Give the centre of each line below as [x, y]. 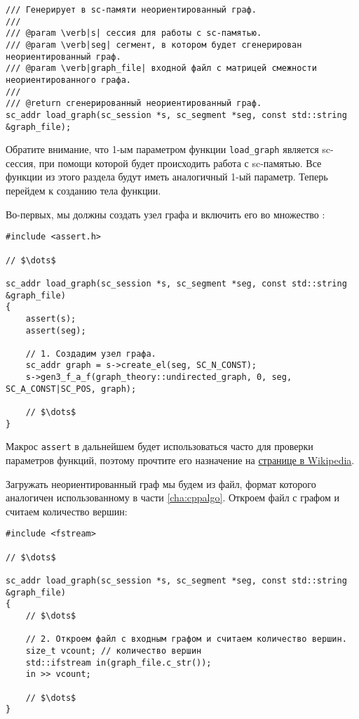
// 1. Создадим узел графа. [91, 354]
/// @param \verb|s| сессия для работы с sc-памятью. [134, 33]
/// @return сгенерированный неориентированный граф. [134, 104]
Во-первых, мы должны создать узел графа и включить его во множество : [165, 214]
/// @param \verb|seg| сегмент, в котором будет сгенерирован [154, 45]
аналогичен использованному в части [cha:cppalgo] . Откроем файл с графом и [172, 497]
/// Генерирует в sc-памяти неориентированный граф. [131, 10]
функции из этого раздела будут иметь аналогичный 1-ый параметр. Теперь [167, 177]
